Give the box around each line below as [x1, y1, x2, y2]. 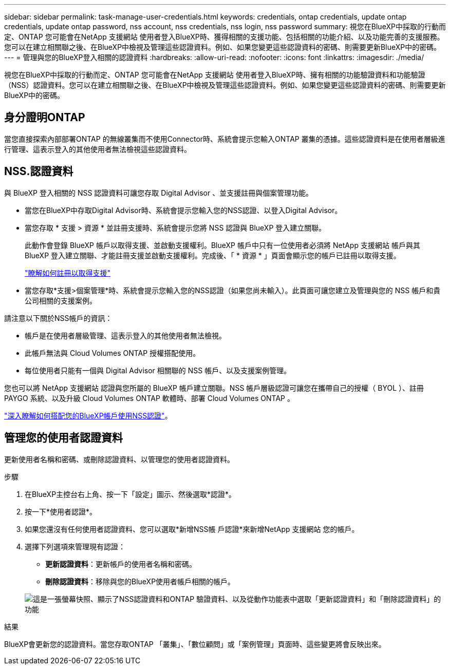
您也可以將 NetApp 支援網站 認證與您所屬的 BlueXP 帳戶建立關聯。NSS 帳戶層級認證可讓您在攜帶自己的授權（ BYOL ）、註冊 [4, 383, 424, 392]
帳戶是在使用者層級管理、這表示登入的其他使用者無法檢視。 [25, 331, 226, 340]
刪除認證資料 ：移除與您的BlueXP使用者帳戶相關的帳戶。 [45, 577, 235, 586]
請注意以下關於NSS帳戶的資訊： [4, 313, 113, 322]
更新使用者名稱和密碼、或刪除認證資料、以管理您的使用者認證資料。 [4, 454, 234, 464]
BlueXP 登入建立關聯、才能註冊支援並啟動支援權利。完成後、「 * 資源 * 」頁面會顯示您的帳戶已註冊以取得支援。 [25, 251, 401, 260]
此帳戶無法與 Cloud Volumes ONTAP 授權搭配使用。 [25, 348, 200, 357]
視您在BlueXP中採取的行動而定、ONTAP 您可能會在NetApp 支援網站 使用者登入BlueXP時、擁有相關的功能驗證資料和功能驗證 [4, 70, 425, 79]
